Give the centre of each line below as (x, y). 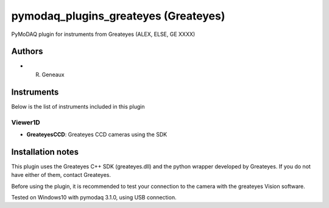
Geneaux (53, 74)
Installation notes (45, 152)
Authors (27, 52)
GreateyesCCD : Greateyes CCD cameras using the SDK (97, 134)
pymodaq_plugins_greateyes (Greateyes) (118, 16)
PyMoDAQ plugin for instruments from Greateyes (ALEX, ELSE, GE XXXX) (103, 34)
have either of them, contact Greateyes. (61, 175)
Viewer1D (26, 122)
